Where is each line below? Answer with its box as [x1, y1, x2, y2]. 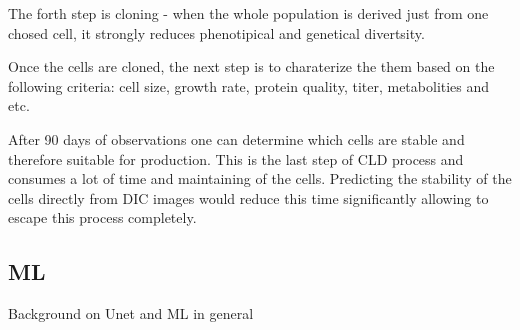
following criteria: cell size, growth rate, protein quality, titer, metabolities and [8, 75, 490, 96]
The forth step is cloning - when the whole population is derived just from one [8, 3, 489, 23]
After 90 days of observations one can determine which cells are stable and [8, 128, 465, 149]
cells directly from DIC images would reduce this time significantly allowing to [8, 187, 489, 208]
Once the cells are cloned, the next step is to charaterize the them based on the [8, 56, 495, 77]
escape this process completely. [8, 207, 197, 228]
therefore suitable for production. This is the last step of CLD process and [8, 148, 464, 169]
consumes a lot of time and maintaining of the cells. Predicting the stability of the [8, 168, 512, 189]
